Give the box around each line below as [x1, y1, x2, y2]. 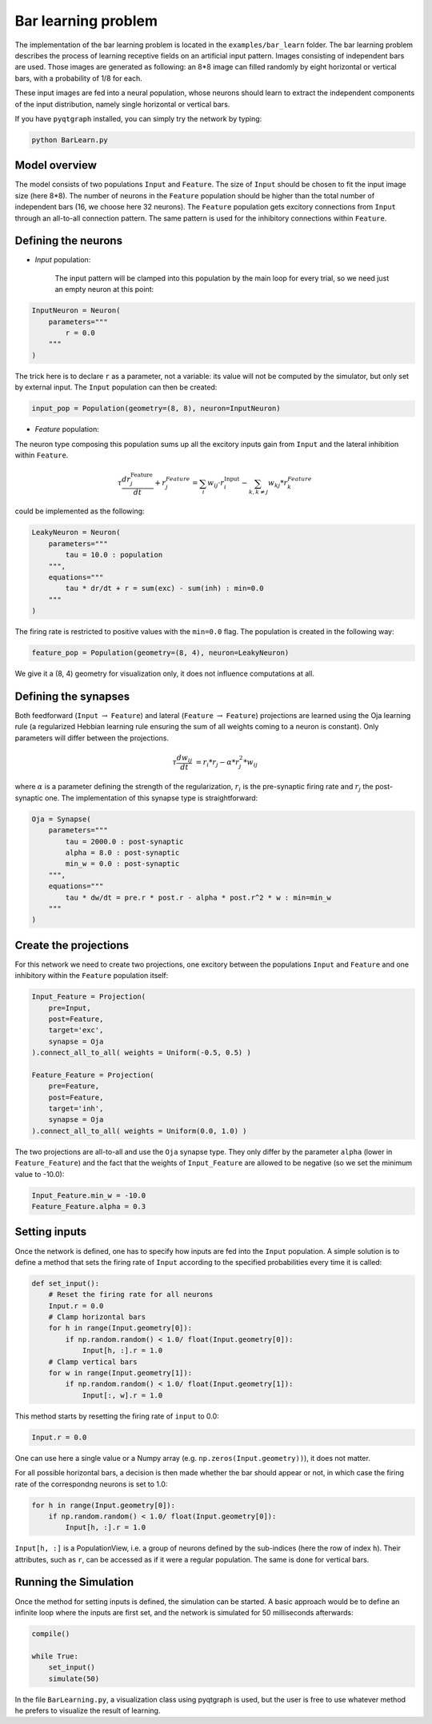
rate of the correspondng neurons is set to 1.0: [14, 1479, 168, 1489]
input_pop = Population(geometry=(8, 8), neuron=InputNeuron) [31, 404, 281, 413]
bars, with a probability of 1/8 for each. [14, 73, 143, 83]
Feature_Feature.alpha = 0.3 [31, 1202, 146, 1211]
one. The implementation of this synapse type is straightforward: [44, 792, 258, 803]
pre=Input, [48, 1004, 91, 1012]
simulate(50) [48, 1674, 100, 1683]
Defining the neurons [14, 234, 123, 248]
